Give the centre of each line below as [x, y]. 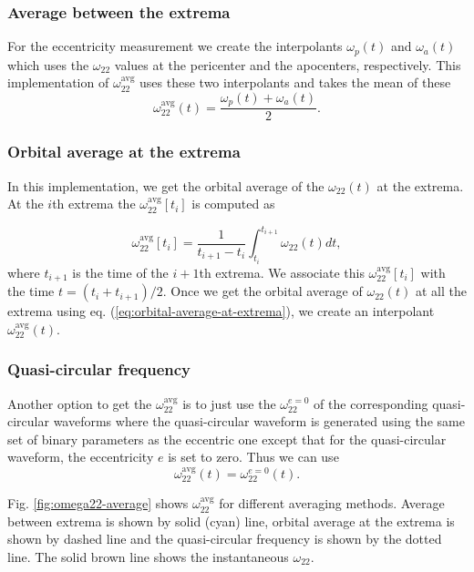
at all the [441, 291]
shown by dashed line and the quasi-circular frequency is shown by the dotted [225, 539]
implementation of [58, 82]
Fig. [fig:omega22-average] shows [98, 503]
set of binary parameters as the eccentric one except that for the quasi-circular [227, 439]
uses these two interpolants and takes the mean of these [295, 82]
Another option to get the [80, 403]
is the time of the [120, 272]
